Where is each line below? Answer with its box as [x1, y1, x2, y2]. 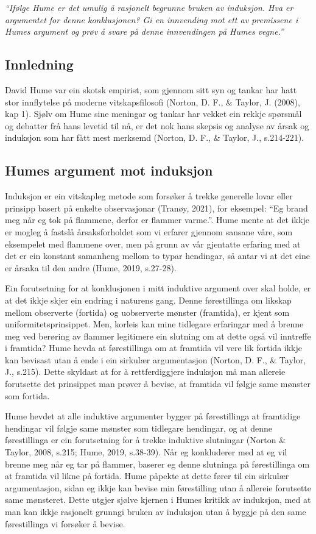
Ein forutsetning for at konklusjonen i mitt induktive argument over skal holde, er [5, 282, 311, 294]
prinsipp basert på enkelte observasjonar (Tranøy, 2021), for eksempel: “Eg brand [5, 201, 308, 214]
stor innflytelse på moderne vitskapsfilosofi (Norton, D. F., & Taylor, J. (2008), [5, 95, 300, 108]
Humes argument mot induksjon [5, 161, 213, 180]
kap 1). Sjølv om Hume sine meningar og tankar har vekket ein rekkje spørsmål [5, 107, 302, 120]
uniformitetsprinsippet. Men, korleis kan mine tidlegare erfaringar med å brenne [5, 318, 304, 330]
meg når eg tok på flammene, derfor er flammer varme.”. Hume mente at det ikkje [5, 213, 309, 226]
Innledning [5, 55, 74, 74]
